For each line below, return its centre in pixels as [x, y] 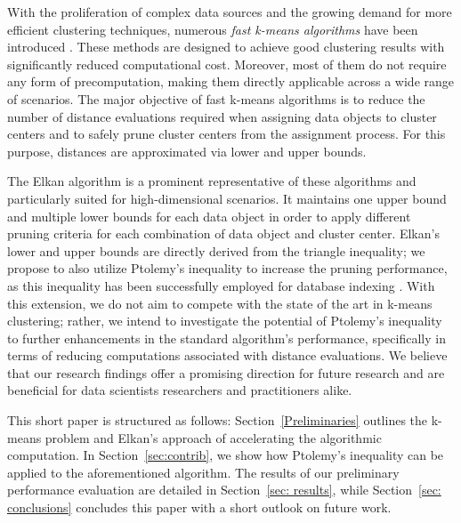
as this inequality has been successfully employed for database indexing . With [221, 285]
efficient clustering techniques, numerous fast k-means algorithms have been [213, 29]
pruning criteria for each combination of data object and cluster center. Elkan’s [223, 233]
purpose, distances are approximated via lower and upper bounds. [187, 151]
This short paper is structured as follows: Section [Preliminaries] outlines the [218, 420]
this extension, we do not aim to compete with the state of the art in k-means [220, 303]
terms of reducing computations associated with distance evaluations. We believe [227, 355]
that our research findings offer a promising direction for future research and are [226, 372]
